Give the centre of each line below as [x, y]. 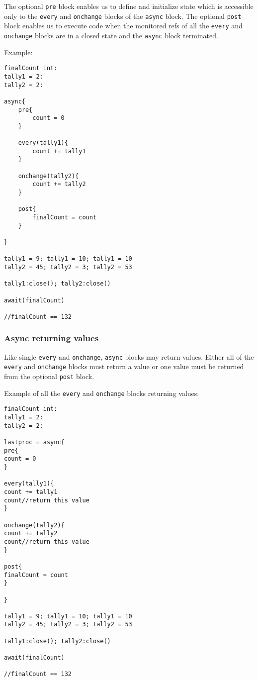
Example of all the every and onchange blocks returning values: [102, 393]
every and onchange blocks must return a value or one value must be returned [124, 366]
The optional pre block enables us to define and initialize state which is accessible [129, 6]
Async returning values [51, 338]
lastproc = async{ [34, 442]
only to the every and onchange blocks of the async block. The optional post [123, 16]
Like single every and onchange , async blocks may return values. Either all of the [129, 356]
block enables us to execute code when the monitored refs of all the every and [123, 26]
